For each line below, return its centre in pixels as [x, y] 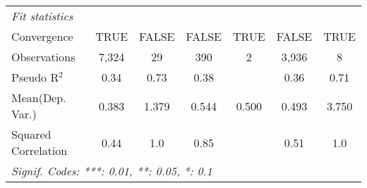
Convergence [42, 36]
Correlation [40, 150]
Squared [31, 134]
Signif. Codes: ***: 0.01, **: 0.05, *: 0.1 [112, 171]
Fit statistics [42, 16]
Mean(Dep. [39, 98]
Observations [43, 57]
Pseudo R [35, 77]
